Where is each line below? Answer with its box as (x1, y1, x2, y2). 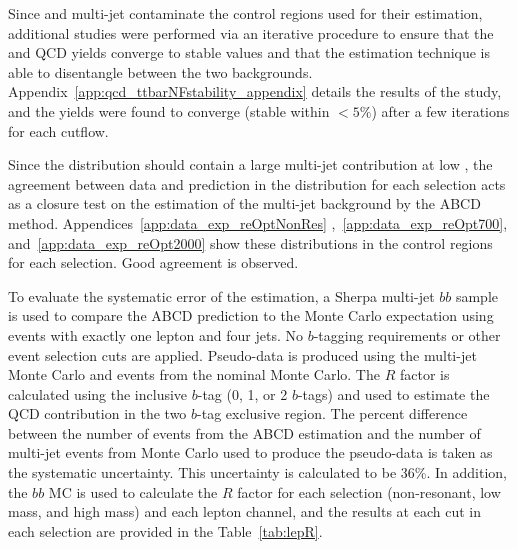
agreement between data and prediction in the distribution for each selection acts (8, 173, 506, 194)
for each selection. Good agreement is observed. (8, 252, 299, 273)
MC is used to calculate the (48, 481, 218, 502)
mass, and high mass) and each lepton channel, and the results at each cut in (8, 501, 481, 522)
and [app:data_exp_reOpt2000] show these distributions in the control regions (8, 232, 493, 253)
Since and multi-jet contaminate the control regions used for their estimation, (8, 3, 483, 23)
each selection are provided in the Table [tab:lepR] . (8, 520, 323, 541)
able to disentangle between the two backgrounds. (8, 61, 313, 82)
